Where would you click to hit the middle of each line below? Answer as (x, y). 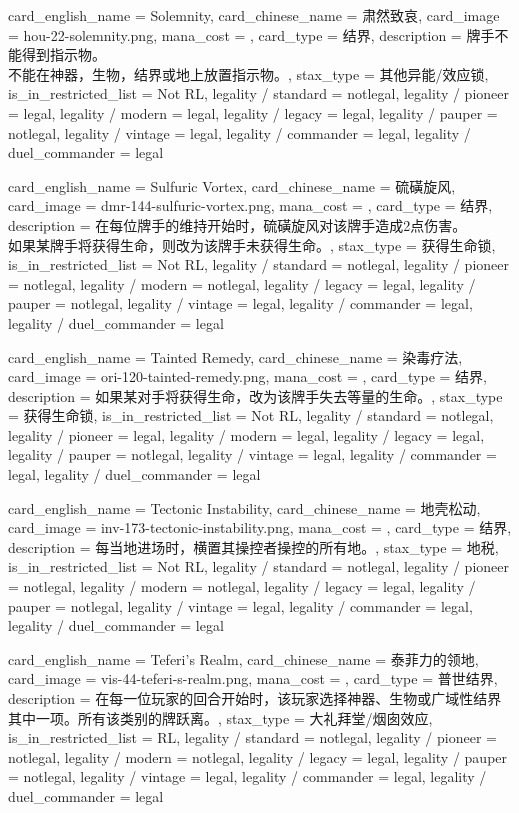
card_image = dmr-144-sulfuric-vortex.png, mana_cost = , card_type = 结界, (250, 205)
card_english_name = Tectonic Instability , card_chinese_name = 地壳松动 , (244, 507)
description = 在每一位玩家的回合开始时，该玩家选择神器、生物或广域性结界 (255, 698)
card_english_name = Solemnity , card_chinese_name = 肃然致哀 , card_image (254, 15)
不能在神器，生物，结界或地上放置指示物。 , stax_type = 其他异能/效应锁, (248, 73)
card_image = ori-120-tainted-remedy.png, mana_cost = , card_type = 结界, (247, 376)
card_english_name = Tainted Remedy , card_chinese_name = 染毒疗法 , (235, 356)
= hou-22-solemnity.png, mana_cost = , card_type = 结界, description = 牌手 (251, 34)
